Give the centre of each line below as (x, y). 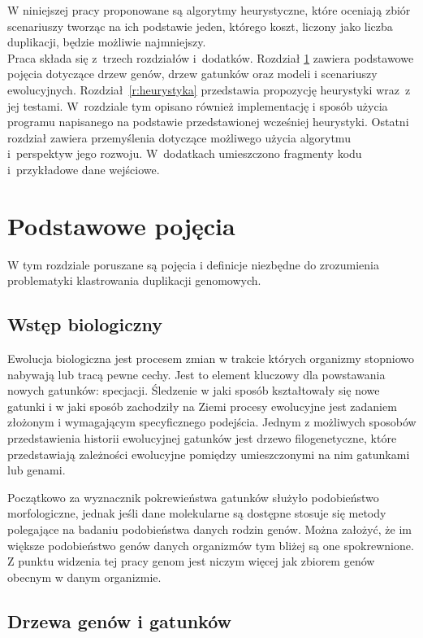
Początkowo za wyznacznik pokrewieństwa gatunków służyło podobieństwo (193, 497)
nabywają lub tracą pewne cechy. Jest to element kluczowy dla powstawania (196, 374)
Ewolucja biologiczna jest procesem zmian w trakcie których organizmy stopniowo (211, 358)
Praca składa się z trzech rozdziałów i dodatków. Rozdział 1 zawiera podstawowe (211, 57)
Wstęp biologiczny (85, 324)
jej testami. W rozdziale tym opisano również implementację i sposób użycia (198, 105)
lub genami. (37, 470)
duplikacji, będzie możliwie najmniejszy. (107, 42)
